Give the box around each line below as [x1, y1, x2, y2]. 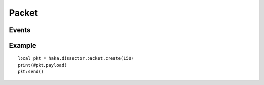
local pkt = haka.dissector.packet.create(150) [18, 55, 134, 61]
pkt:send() [18, 69, 44, 75]
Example [9, 41, 36, 50]
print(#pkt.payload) [18, 62, 67, 68]
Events [9, 26, 31, 34]
